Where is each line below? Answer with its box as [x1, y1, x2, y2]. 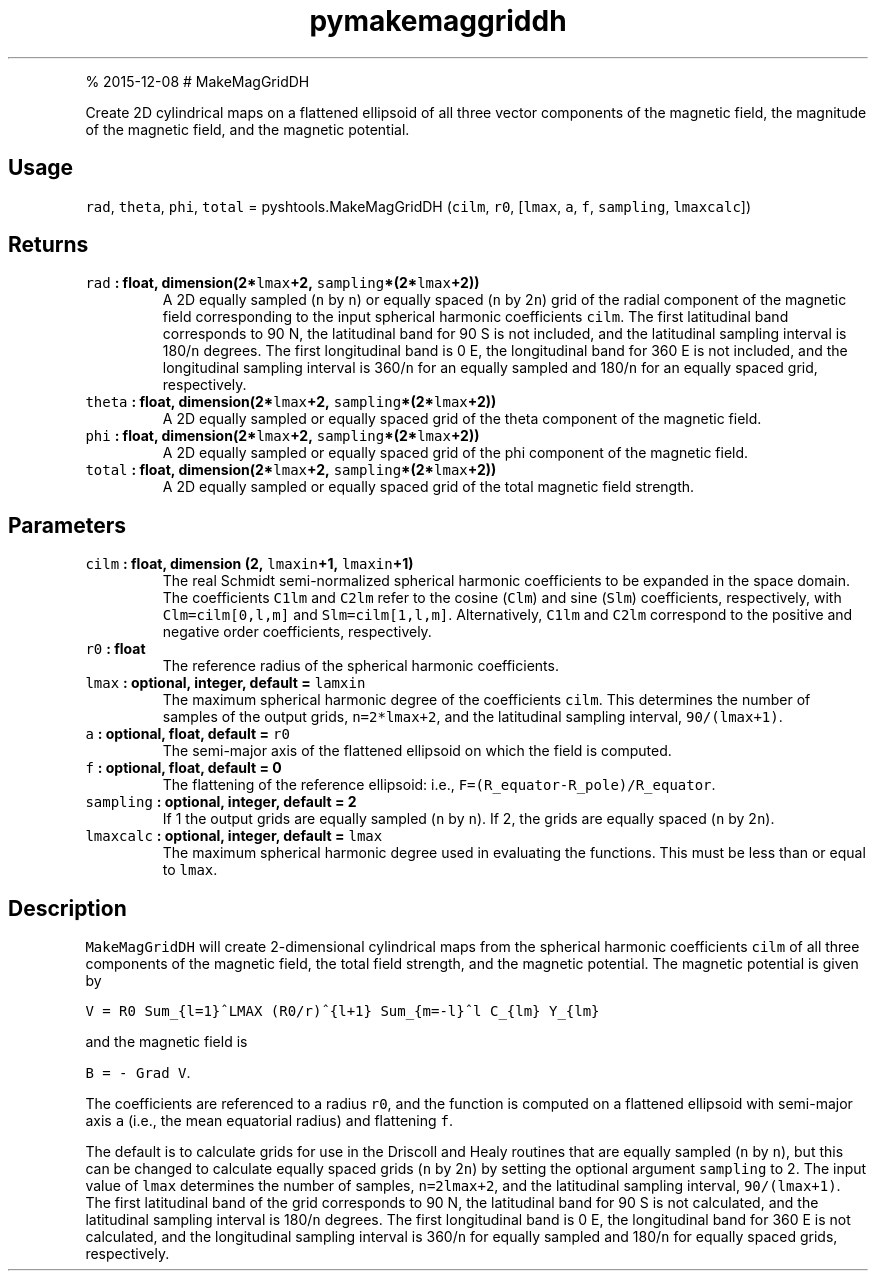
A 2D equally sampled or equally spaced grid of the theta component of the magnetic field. [162, 410, 762, 428]
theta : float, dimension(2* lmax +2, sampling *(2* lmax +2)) [85, 393, 497, 411]
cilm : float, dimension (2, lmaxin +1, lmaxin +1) [85, 555, 414, 573]
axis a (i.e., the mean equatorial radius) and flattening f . [85, 1112, 453, 1130]
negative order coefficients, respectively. [162, 623, 432, 641]
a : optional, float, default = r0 [85, 725, 290, 743]
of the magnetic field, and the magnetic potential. [85, 120, 410, 138]
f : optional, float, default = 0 [85, 759, 282, 777]
